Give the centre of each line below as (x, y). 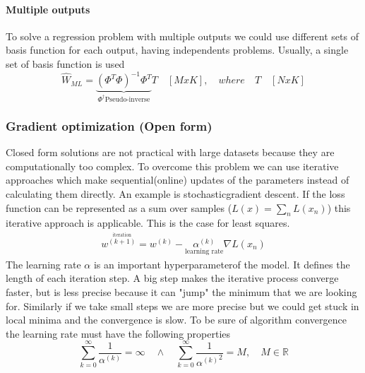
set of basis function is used (65, 63)
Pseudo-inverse (127, 99)
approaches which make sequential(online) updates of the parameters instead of (178, 180)
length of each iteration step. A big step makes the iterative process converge (172, 278)
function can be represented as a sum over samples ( (119, 207)
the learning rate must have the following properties (118, 333)
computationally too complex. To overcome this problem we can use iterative (172, 166)
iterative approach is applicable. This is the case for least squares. (148, 223)
